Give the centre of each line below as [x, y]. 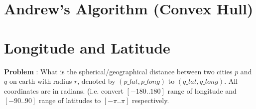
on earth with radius [41, 81]
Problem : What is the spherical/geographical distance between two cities [118, 71]
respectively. [150, 100]
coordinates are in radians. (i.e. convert [64, 90]
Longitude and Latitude [87, 47]
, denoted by [96, 81]
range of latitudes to [70, 100]
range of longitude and [202, 90]
